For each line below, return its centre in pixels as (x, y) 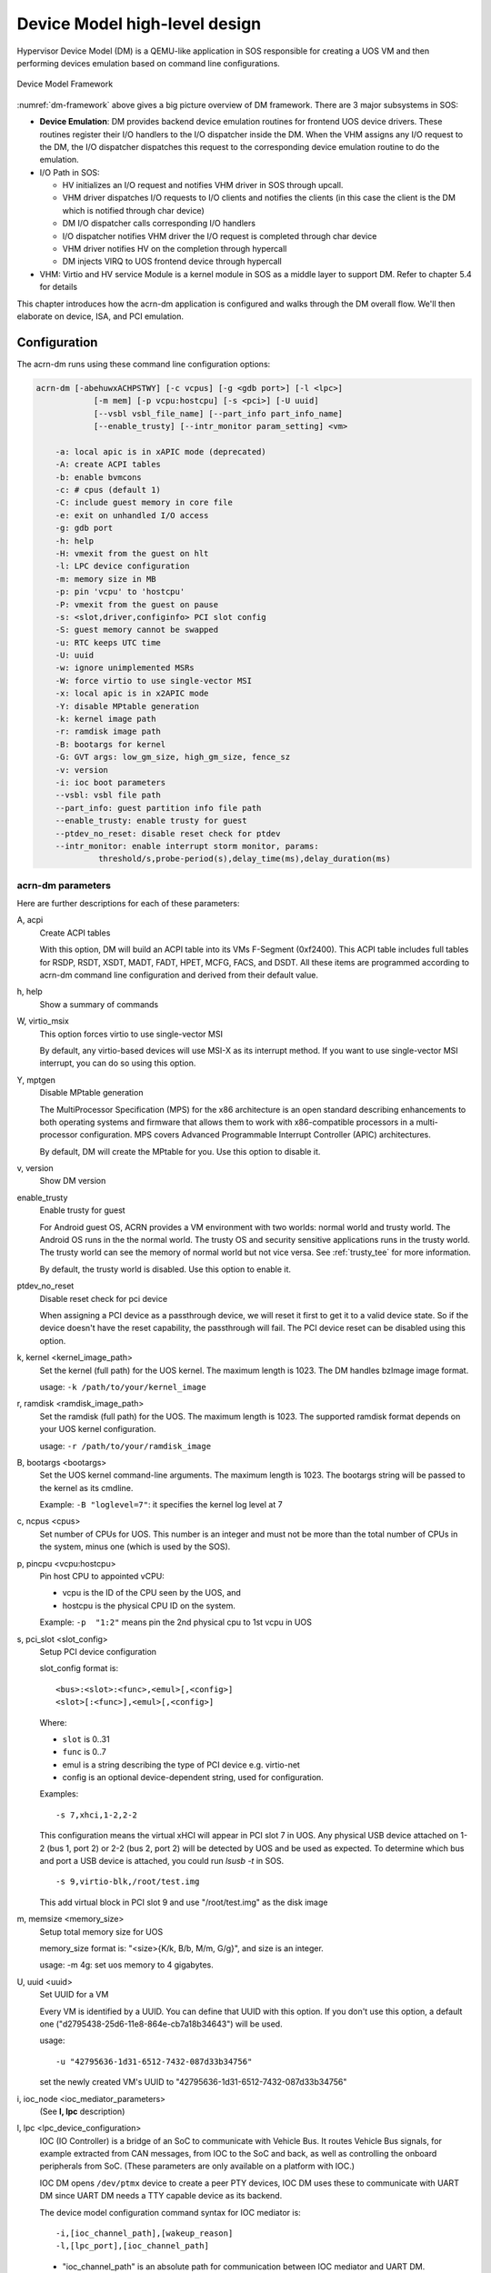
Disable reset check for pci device (104, 1298)
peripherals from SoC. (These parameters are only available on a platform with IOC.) (197, 2166)
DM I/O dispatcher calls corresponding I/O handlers (159, 224)
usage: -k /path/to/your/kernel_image (123, 1387)
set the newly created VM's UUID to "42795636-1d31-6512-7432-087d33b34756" (193, 2082)
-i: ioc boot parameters (110, 782)
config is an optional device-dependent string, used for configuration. (193, 1777)
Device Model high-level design (139, 24)
